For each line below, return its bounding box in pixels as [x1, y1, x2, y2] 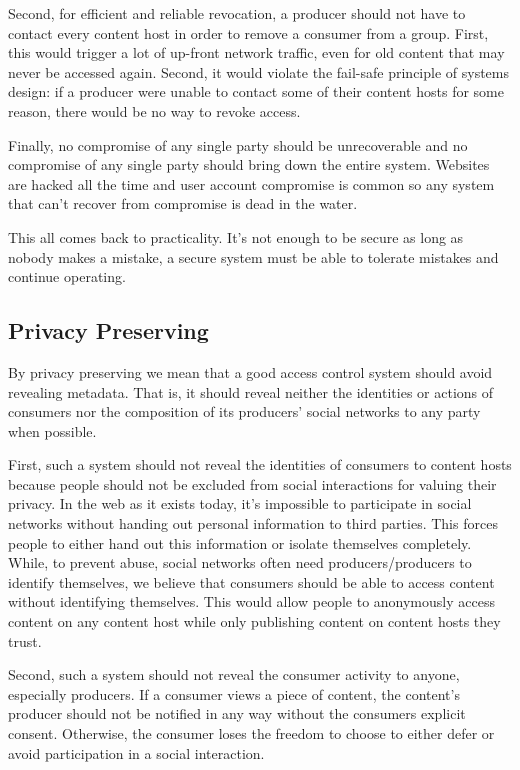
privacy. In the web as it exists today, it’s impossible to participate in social [8, 493, 472, 514]
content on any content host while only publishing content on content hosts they [8, 611, 501, 632]
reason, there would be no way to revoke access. [8, 100, 301, 121]
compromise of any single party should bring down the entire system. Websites [8, 154, 490, 175]
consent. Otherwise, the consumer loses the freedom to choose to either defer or [8, 723, 495, 744]
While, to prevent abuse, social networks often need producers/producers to [8, 552, 472, 573]
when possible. [8, 420, 97, 441]
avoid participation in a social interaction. [8, 742, 265, 763]
